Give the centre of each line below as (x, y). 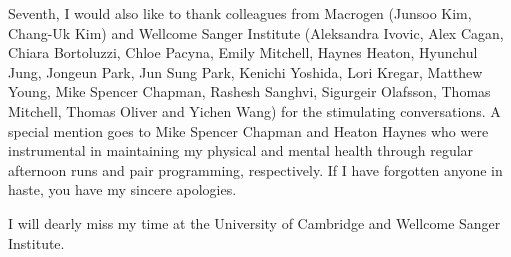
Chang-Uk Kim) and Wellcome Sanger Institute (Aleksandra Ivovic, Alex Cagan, (256, 32)
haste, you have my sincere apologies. (122, 189)
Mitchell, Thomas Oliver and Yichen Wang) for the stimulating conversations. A (254, 110)
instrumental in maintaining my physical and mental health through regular (241, 150)
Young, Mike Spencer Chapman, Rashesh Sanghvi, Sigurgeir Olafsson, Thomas (249, 91)
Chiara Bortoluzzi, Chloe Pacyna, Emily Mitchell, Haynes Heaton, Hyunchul (243, 52)
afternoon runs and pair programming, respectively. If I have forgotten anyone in (255, 169)
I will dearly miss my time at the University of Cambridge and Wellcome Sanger (254, 222)
